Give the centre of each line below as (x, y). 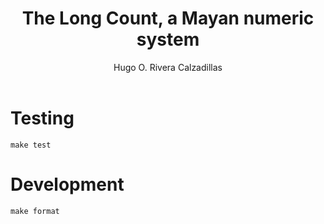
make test (31, 145)
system (168, 39)
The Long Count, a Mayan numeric (168, 18)
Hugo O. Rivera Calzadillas (168, 67)
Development (67, 184)
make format (35, 211)
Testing (42, 118)
